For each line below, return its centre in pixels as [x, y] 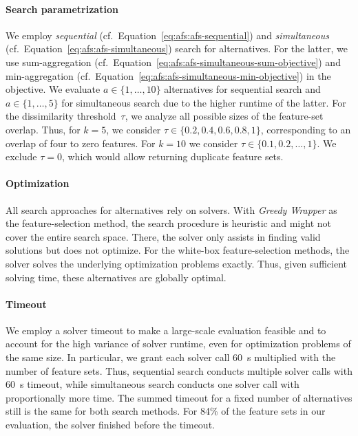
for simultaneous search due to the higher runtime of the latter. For [204, 102]
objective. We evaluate [53, 89]
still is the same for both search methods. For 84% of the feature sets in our [166, 411]
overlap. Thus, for [43, 129]
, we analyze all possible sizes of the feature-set [224, 116]
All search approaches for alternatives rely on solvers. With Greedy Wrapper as [171, 209]
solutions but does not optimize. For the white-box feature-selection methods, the [178, 250]
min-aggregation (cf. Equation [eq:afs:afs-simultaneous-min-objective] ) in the [168, 75]
